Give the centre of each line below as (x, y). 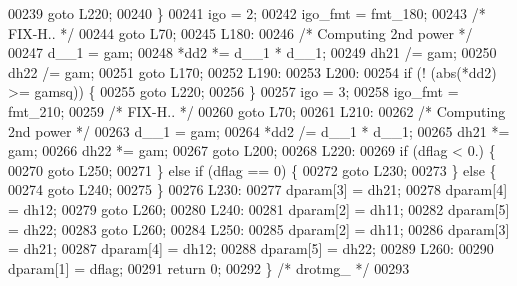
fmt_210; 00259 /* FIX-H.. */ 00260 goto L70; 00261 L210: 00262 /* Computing (257, 110)
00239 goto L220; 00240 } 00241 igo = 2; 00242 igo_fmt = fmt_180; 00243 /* (247, 13)
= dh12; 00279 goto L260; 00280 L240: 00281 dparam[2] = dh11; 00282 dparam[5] (259, 208)
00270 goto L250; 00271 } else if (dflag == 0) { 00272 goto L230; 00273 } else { (252, 169)
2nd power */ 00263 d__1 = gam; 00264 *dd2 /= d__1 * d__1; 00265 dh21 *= (259, 130)
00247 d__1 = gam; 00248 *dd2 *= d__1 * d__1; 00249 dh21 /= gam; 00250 (252, 52)
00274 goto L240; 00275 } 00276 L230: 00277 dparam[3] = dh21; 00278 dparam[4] (258, 189)
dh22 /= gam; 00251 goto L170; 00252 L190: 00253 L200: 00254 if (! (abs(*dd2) (252, 71)
